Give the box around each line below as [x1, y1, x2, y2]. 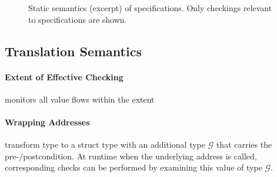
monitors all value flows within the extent [5, 93, 155, 105]
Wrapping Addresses [5, 115, 90, 128]
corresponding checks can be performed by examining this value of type [5, 161, 262, 173]
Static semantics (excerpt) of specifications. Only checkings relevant [28, 2, 272, 13]
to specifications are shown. [28, 13, 127, 25]
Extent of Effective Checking [5, 70, 124, 83]
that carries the [216, 138, 272, 151]
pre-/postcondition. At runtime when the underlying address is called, [5, 149, 257, 162]
